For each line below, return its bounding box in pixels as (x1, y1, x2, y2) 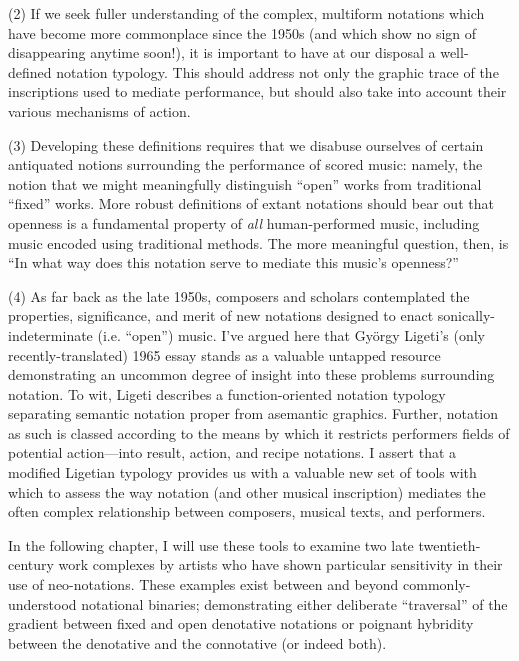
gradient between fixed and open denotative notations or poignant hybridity (8, 613, 474, 634)
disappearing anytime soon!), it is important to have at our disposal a (8, 42, 436, 63)
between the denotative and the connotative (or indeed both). (8, 632, 387, 653)
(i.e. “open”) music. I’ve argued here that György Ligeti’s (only (97, 324, 485, 345)
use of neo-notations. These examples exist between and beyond (8, 574, 399, 595)
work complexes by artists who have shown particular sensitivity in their (58, 554, 503, 575)
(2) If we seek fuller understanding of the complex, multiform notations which (8, 3, 485, 23)
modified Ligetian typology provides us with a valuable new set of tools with (8, 462, 477, 483)
